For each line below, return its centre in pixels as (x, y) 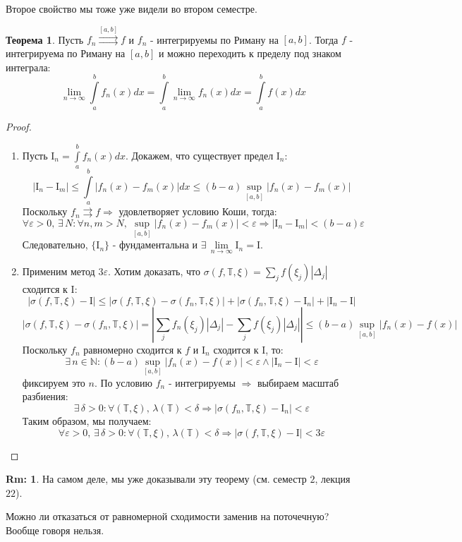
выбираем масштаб (298, 382)
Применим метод (59, 271)
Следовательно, (55, 245)
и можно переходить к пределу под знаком (250, 53)
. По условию (123, 382)
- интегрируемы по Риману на (214, 39)
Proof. (19, 127)
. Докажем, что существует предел (199, 155)
